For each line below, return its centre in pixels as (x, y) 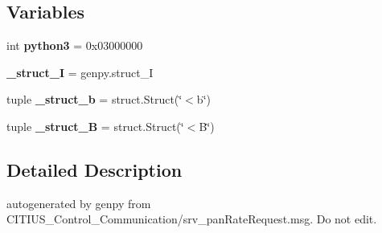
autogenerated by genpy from (79, 203)
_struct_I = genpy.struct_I (80, 72)
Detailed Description (94, 169)
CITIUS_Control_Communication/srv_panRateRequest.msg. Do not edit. (192, 219)
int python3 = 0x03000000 (75, 45)
